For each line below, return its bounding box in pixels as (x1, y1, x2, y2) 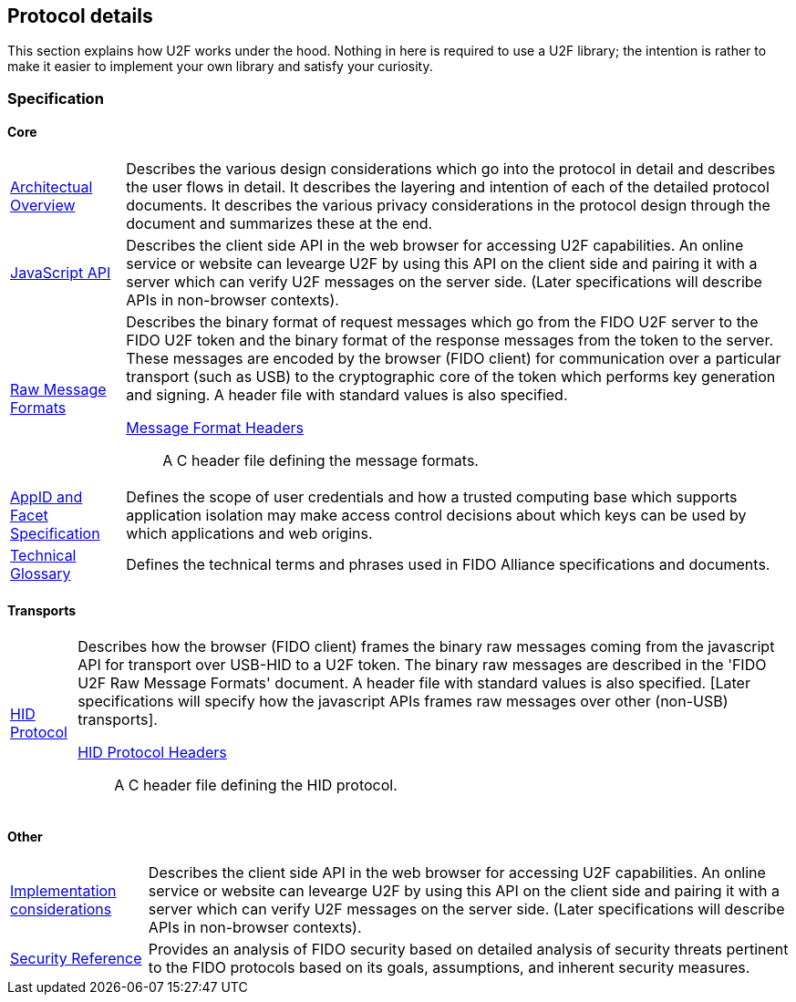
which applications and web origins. (126, 524, 373, 543)
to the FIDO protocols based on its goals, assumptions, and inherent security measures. (148, 958, 750, 977)
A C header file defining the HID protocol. (114, 776, 398, 795)
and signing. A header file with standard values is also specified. (126, 386, 568, 405)
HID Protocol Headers (78, 743, 227, 762)
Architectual (10, 178, 93, 197)
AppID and (10, 488, 83, 507)
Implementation (10, 882, 117, 901)
